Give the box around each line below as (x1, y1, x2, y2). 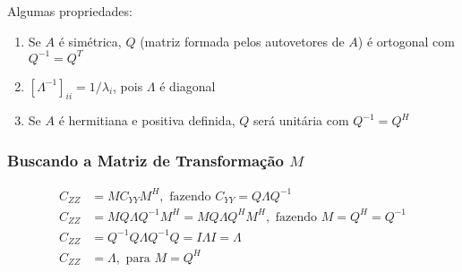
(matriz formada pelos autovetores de (140, 31, 345, 50)
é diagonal (159, 76, 216, 95)
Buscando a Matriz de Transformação (7, 149, 284, 171)
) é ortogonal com (357, 31, 455, 50)
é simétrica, (58, 31, 122, 50)
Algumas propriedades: (7, 2, 133, 20)
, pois (113, 76, 143, 95)
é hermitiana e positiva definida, (58, 111, 235, 130)
